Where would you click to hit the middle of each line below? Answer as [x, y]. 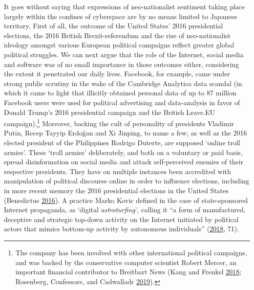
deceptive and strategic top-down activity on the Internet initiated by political [121, 219]
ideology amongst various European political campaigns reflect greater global [119, 45]
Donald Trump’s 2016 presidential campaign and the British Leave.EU [110, 112]
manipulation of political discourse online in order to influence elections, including [127, 181]
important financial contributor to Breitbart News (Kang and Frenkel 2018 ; [128, 272]
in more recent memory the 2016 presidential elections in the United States [116, 190]
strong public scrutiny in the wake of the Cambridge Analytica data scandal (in [123, 83]
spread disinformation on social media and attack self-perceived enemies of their [124, 162]
